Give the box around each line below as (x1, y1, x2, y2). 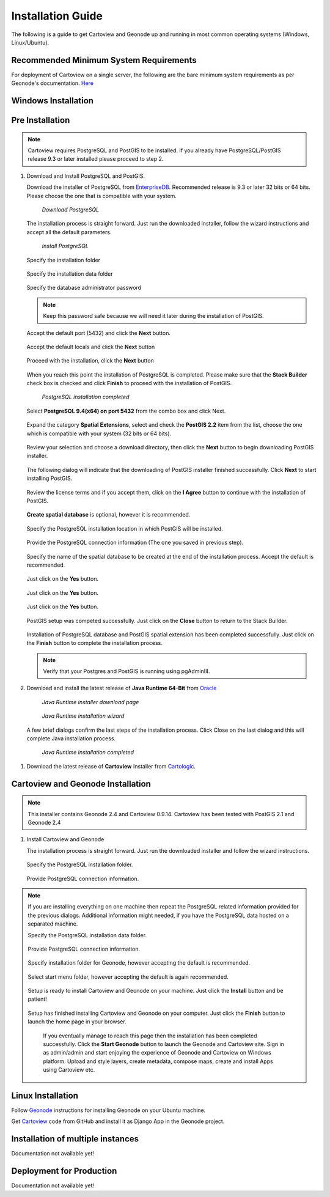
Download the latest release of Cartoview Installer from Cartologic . (26, 762, 196, 770)
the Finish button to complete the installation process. (26, 639, 163, 647)
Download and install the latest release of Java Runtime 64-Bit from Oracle (26, 685, 217, 692)
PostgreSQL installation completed (42, 393, 130, 400)
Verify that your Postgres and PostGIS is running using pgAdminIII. (43, 668, 210, 675)
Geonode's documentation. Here (11, 79, 94, 87)
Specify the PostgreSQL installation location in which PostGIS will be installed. (26, 525, 223, 532)
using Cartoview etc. (43, 1066, 95, 1074)
